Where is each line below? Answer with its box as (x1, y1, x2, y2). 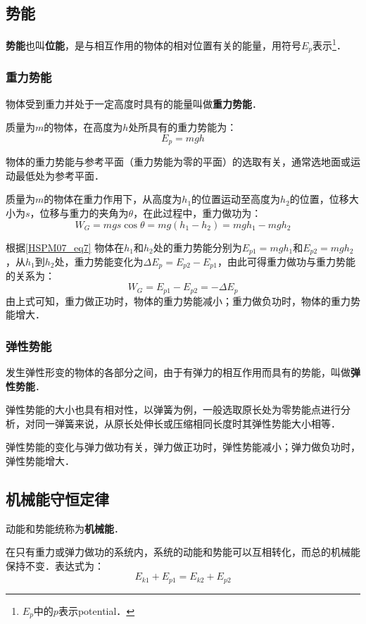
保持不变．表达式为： (6, 558, 104, 573)
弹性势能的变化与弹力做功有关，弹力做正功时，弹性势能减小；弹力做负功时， (6, 439, 360, 454)
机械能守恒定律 (6, 487, 109, 509)
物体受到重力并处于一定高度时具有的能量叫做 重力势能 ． (6, 96, 262, 111)
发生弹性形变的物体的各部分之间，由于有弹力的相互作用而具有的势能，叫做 (6, 364, 351, 379)
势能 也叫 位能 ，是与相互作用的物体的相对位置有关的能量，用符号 (6, 37, 301, 52)
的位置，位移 (289, 192, 349, 206)
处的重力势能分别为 (153, 239, 242, 254)
